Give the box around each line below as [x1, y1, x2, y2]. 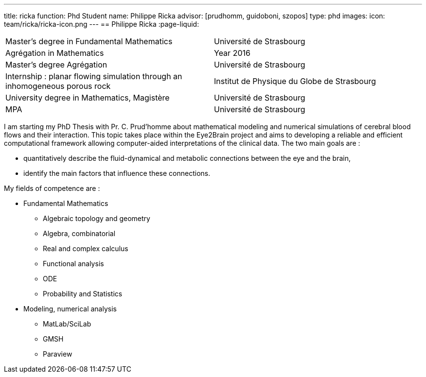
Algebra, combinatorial [43, 229, 116, 238]
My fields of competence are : [4, 184, 100, 192]
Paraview [43, 350, 72, 358]
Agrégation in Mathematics [5, 48, 104, 58]
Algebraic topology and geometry [43, 214, 150, 223]
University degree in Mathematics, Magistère [5, 93, 170, 103]
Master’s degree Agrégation [5, 60, 107, 69]
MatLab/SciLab [43, 320, 91, 328]
